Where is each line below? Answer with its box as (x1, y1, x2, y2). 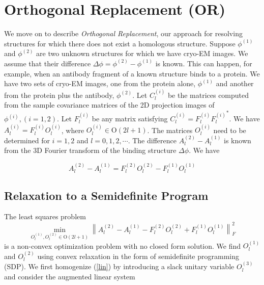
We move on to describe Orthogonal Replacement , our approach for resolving (4, 28, 243, 39)
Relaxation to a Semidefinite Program (4, 187, 209, 203)
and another (216, 78, 254, 89)
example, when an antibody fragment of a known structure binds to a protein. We (4, 68, 260, 79)
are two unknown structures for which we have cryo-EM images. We (36, 48, 248, 59)
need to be (213, 124, 246, 135)
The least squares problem (4, 211, 86, 222)
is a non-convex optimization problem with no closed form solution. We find (4, 240, 241, 251)
